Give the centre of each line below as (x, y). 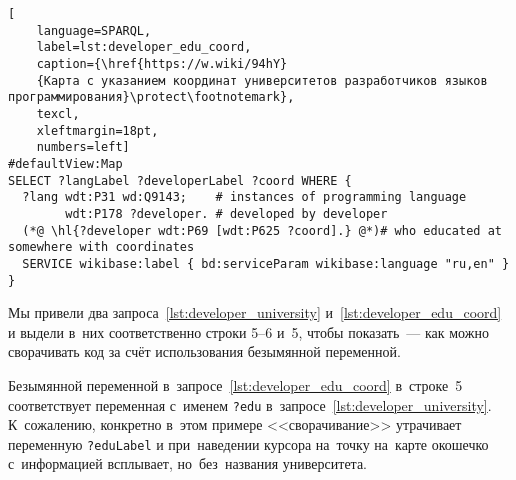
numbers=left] (83, 147)
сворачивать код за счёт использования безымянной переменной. (204, 351)
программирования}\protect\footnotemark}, (151, 97)
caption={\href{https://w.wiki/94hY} (162, 63)
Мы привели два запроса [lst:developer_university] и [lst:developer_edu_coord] (255, 312)
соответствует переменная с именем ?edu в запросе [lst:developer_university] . (250, 404)
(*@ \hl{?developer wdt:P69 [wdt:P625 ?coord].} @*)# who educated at (262, 230)
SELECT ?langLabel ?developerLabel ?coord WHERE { (180, 180)
